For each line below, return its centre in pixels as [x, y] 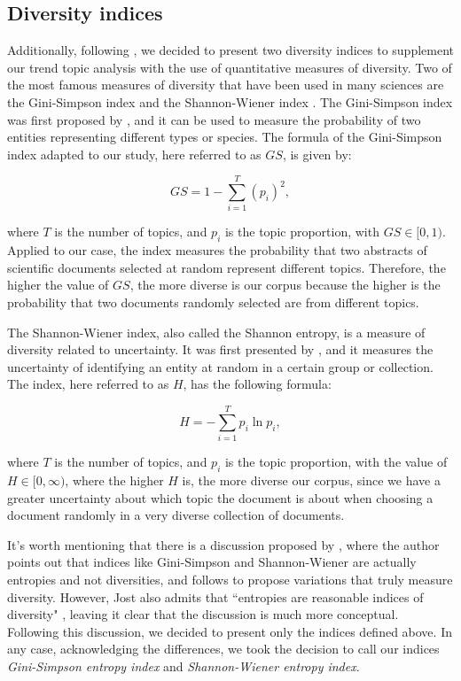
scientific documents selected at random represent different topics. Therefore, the [227, 267]
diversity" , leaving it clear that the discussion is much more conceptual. [203, 614]
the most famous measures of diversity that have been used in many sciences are [226, 85]
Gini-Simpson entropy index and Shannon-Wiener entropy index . [184, 666]
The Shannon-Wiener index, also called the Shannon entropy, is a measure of [216, 332]
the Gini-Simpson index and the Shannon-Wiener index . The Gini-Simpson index [230, 101]
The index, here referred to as [88, 384]
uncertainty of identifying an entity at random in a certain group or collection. [220, 366]
